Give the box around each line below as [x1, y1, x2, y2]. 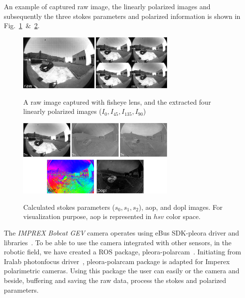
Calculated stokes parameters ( [23, 202, 115, 212]
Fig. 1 [4, 20, 22, 31]
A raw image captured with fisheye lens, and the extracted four [23, 96, 211, 107]
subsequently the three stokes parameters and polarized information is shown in [4, 11, 241, 21]
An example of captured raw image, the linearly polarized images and [4, 1, 211, 11]
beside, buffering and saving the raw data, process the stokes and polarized [4, 275, 227, 285]
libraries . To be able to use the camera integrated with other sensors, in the [4, 237, 231, 247]
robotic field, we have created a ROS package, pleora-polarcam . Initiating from [4, 247, 242, 257]
